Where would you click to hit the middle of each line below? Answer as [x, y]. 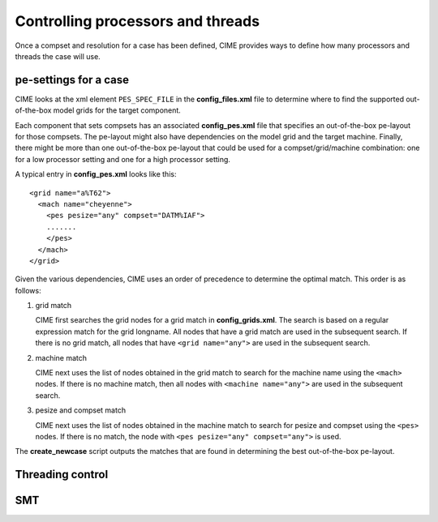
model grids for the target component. [117, 110]
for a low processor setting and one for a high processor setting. [123, 159]
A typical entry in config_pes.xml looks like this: [96, 174]
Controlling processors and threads [137, 21]
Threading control [62, 475]
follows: [28, 290]
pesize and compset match [80, 410]
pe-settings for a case [72, 80]
